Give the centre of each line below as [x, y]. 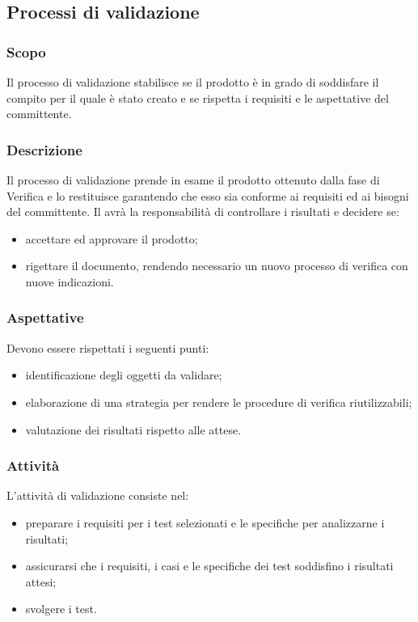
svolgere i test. [61, 609]
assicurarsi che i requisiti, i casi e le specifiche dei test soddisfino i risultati [209, 566]
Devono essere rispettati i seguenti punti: [108, 347]
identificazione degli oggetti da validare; [124, 375]
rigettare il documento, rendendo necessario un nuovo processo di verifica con [217, 266]
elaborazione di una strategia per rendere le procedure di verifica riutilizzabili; [219, 402]
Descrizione [44, 149]
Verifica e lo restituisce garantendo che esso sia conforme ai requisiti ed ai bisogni [208, 195]
